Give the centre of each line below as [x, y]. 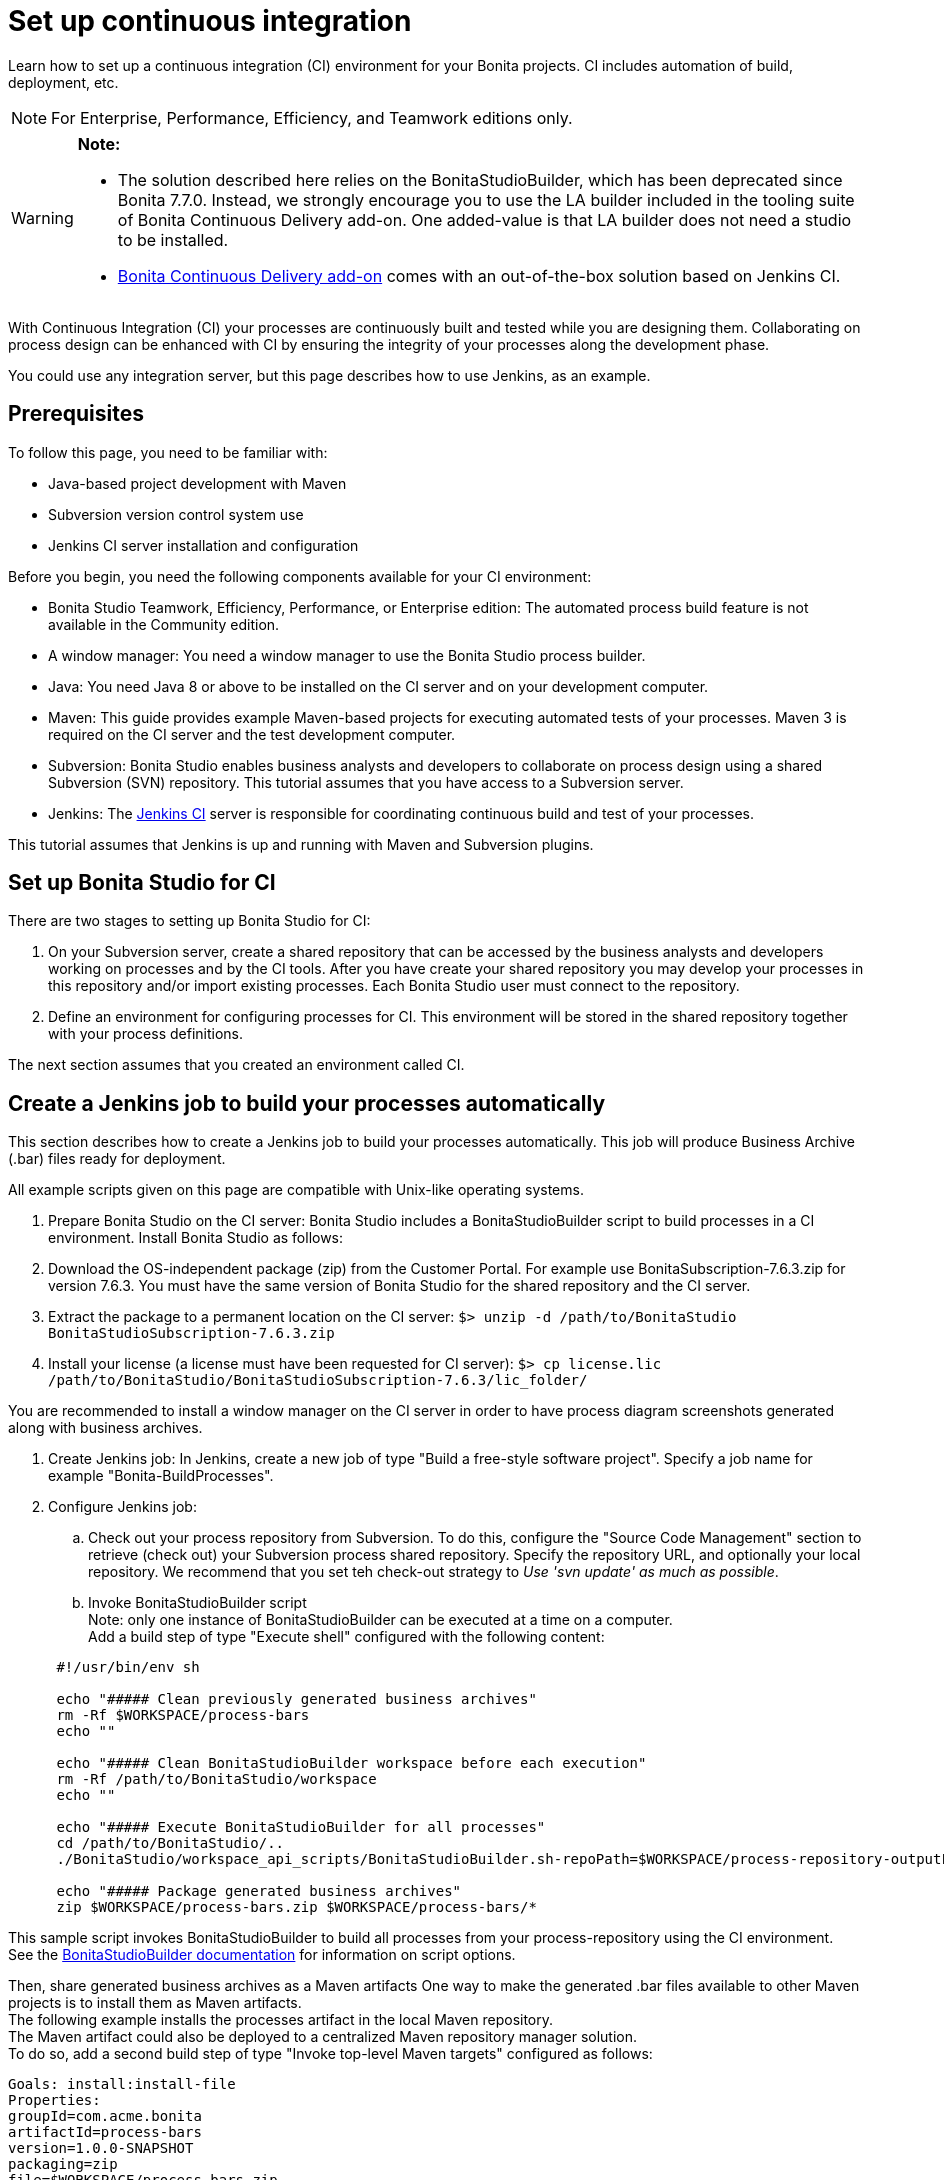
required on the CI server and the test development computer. [252, 734]
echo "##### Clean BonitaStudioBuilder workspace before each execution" [351, 1763]
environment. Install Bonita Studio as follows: [196, 1238]
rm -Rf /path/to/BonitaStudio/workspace [216, 1779]
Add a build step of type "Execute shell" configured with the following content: [346, 1637]
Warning [42, 217]
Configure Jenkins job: [122, 1507]
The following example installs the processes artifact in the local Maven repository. [281, 2020]
